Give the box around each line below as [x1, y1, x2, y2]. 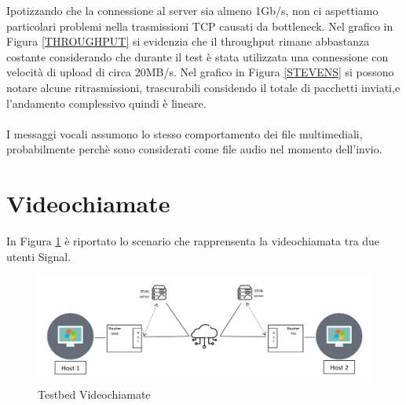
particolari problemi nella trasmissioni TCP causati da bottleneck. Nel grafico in [6, 17, 393, 34]
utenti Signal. [6, 248, 71, 264]
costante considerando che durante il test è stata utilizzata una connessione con [6, 48, 389, 64]
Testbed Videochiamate [38, 385, 151, 402]
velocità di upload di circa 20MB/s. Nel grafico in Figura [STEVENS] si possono [6, 64, 394, 80]
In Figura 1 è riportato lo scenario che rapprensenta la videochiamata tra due [6, 233, 380, 249]
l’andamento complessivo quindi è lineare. [6, 94, 207, 111]
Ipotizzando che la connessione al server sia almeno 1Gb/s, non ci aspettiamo [6, 2, 379, 18]
